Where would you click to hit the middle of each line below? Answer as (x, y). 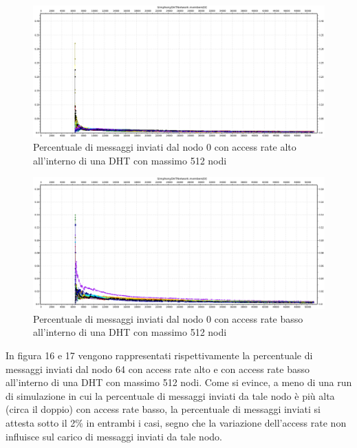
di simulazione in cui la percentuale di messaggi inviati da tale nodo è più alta (170, 395)
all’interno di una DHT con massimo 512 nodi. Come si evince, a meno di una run (179, 382)
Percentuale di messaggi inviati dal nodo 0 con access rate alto (165, 147)
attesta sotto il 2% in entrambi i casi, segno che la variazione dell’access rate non (176, 422)
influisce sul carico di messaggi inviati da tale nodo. (114, 436)
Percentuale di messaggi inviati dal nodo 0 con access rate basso (168, 318)
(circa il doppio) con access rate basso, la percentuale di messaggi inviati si (163, 409)
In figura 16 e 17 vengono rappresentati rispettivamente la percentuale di (159, 355)
